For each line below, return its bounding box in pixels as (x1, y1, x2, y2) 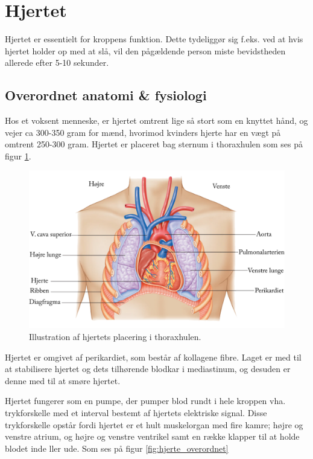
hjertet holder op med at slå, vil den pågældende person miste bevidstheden (5, 44, 286, 57)
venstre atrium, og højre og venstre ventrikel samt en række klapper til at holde (5, 430, 300, 443)
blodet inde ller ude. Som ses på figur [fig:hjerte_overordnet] (5, 441, 229, 454)
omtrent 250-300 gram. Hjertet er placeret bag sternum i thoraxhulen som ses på (5, 138, 303, 150)
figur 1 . (5, 149, 31, 162)
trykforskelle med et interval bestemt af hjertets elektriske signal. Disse (5, 406, 267, 419)
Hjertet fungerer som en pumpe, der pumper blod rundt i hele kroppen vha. (5, 394, 286, 407)
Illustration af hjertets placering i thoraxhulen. (29, 330, 201, 342)
